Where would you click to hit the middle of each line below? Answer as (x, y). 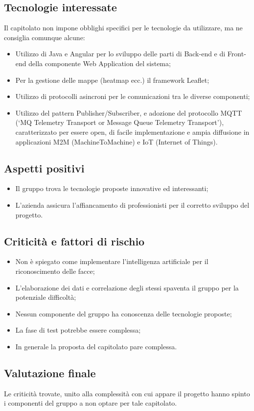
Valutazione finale (50, 373)
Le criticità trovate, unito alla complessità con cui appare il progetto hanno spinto (127, 393)
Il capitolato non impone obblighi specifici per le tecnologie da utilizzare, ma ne (123, 28)
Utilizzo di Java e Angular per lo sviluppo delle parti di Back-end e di (120, 54)
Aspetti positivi (44, 168)
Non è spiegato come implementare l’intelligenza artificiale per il (112, 261)
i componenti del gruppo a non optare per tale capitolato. (91, 403)
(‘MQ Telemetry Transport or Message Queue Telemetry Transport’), (120, 122)
